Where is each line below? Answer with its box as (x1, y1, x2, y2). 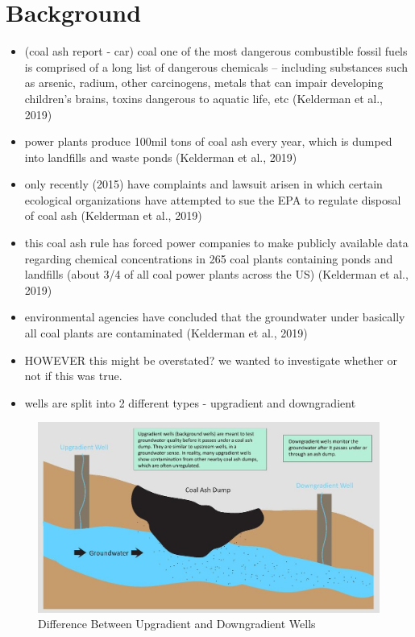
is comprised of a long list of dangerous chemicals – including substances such (24, 58, 408, 75)
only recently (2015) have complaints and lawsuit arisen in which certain (24, 176, 383, 192)
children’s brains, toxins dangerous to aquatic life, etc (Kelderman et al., (24, 89, 384, 106)
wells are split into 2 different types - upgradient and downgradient (24, 394, 356, 411)
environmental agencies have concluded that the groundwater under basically (24, 308, 405, 325)
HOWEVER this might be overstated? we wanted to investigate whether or (24, 351, 397, 368)
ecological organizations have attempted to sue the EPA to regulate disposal (24, 191, 401, 208)
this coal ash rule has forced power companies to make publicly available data (24, 234, 409, 251)
